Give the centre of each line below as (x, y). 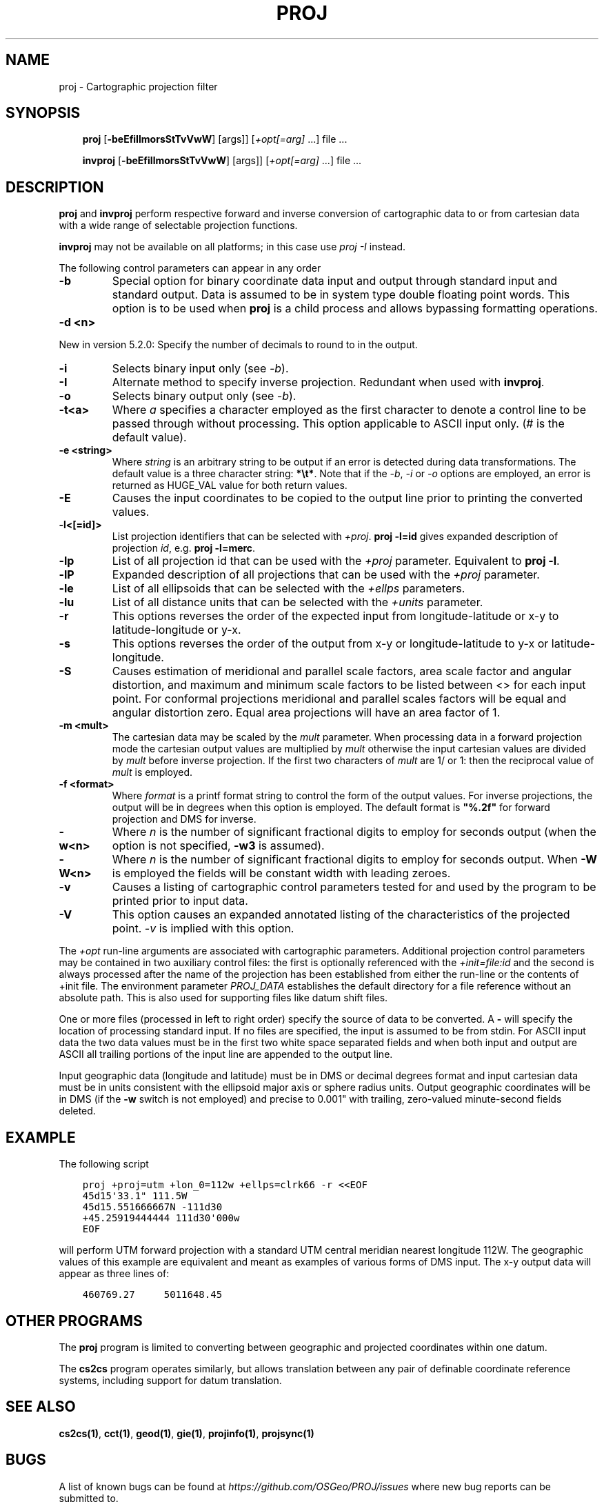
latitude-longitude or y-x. (177, 630)
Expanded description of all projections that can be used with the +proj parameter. (326, 575)
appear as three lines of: (114, 1274)
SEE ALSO (41, 1407)
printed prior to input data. (180, 901)
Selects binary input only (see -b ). (200, 369)
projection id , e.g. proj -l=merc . (184, 548)
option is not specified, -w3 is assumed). (218, 846)
